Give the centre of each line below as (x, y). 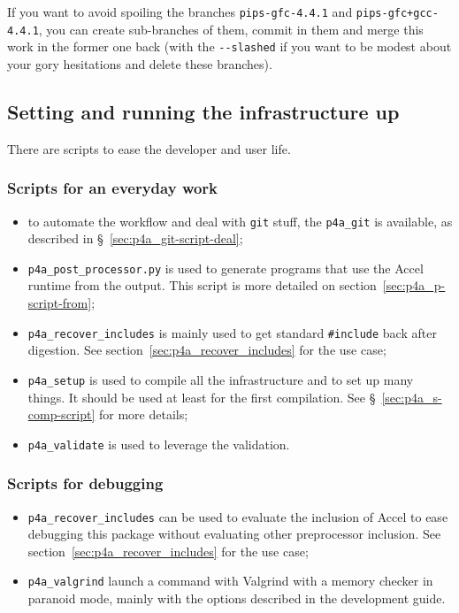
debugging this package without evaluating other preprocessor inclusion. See (234, 534)
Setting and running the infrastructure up (203, 111)
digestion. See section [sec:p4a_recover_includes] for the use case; (207, 350)
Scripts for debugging (85, 483)
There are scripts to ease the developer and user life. (149, 148)
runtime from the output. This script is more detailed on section (202, 285)
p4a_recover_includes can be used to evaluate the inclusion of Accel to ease (238, 516)
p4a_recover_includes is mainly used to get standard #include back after (232, 332)
